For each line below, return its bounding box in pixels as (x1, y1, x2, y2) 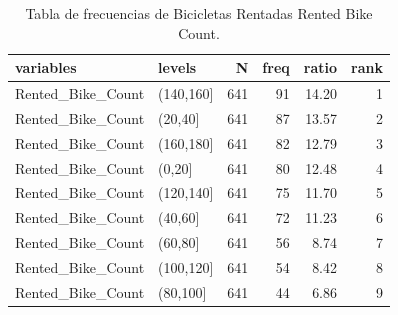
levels (158, 57, 197, 78)
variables (15, 57, 77, 78)
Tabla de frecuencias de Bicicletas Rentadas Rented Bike (25, 3, 373, 23)
